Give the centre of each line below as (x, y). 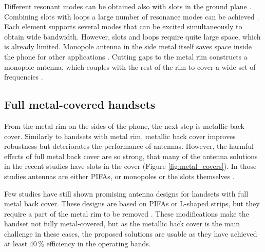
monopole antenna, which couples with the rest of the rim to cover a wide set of (130, 66)
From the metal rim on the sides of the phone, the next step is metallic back (124, 125)
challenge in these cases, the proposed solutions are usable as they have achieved (131, 233)
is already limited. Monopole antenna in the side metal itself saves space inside (128, 46)
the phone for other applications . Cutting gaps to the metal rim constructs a (126, 56)
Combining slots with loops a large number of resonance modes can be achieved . (132, 16)
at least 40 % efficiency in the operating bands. (78, 244)
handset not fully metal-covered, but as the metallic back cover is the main (122, 224)
